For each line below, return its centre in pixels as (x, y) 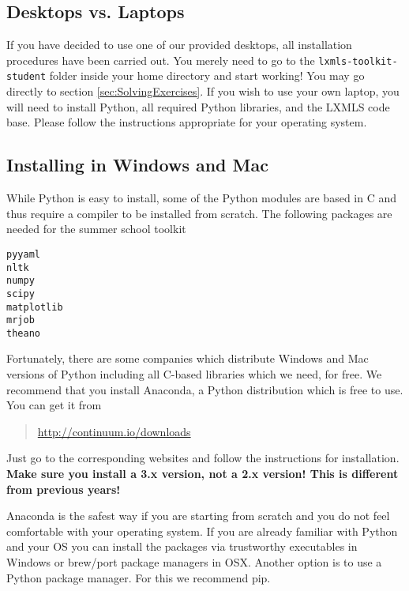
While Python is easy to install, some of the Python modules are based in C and (202, 198)
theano (23, 333)
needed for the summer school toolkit (96, 229)
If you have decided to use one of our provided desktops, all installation (179, 45)
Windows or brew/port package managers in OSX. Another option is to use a (194, 562)
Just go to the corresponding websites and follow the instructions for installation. (203, 458)
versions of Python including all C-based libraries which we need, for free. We (194, 374)
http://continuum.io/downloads (114, 431)
